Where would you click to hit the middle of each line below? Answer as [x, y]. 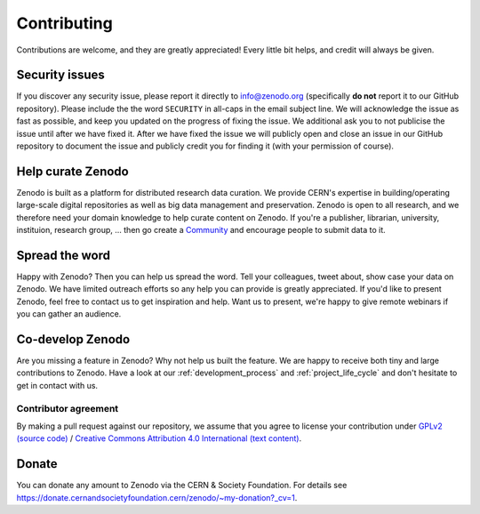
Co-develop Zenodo [73, 339]
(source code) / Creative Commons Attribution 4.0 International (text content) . [159, 438]
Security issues [61, 75]
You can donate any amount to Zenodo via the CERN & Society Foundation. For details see [182, 486]
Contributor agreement [68, 408]
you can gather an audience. [69, 314]
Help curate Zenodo [72, 171]
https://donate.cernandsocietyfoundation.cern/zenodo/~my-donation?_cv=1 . [157, 497]
